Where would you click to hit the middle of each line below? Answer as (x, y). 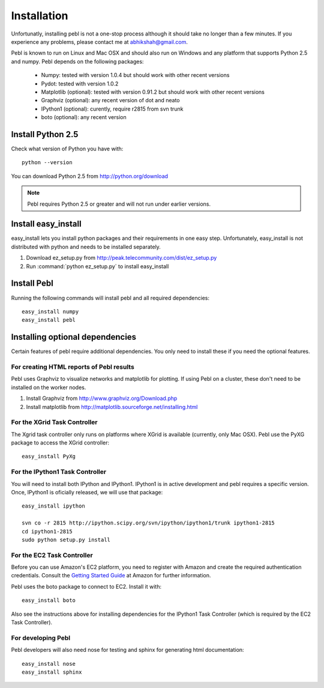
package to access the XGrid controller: (60, 443)
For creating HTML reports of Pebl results (73, 367)
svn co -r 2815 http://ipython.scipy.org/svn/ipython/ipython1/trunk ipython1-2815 (148, 523)
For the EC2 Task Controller (52, 555)
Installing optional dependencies (74, 337)
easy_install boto (49, 600)
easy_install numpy (50, 312)
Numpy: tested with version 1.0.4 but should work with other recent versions (135, 75)
